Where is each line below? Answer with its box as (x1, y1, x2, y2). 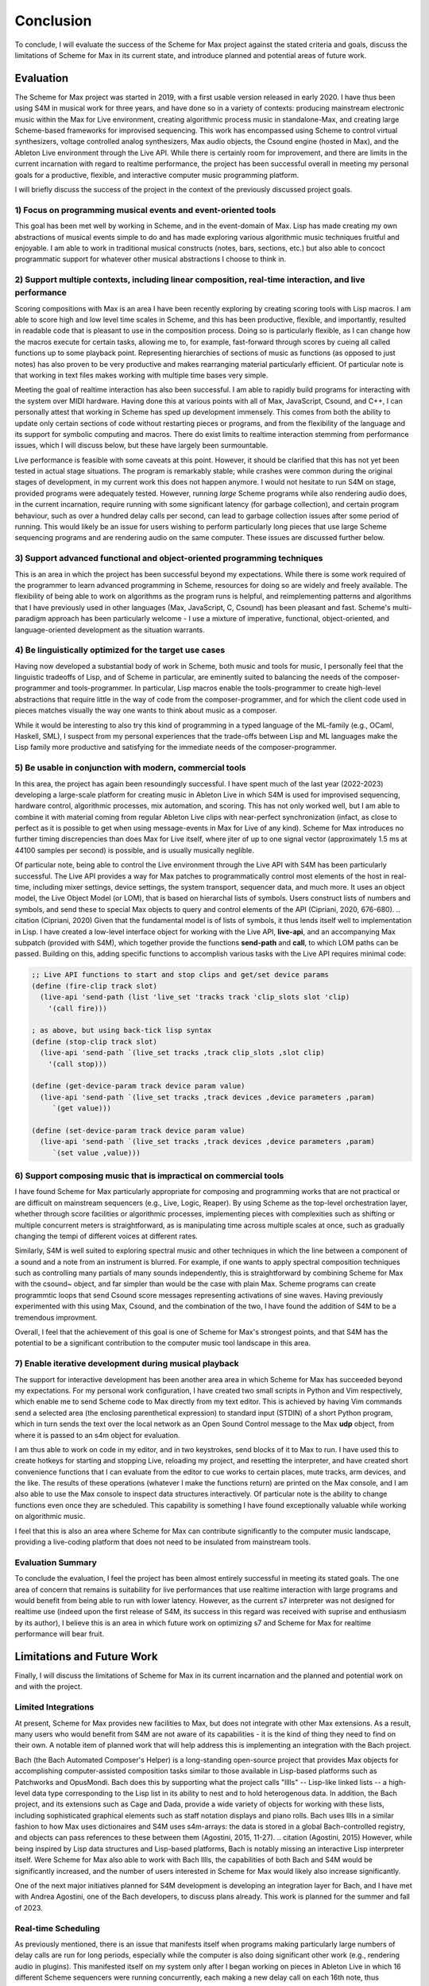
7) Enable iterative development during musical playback (14, 1358, 239, 1370)
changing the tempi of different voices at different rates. (14, 1231, 198, 1241)
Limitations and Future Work (14, 1649, 158, 1663)
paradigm (14, 614, 47, 624)
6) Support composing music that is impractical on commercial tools (14, 1170, 284, 1181)
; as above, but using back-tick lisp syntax (31, 1026, 212, 1035)
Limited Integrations (14, 1702, 95, 1713)
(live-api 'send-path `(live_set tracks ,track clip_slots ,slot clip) (40, 1049, 325, 1057)
